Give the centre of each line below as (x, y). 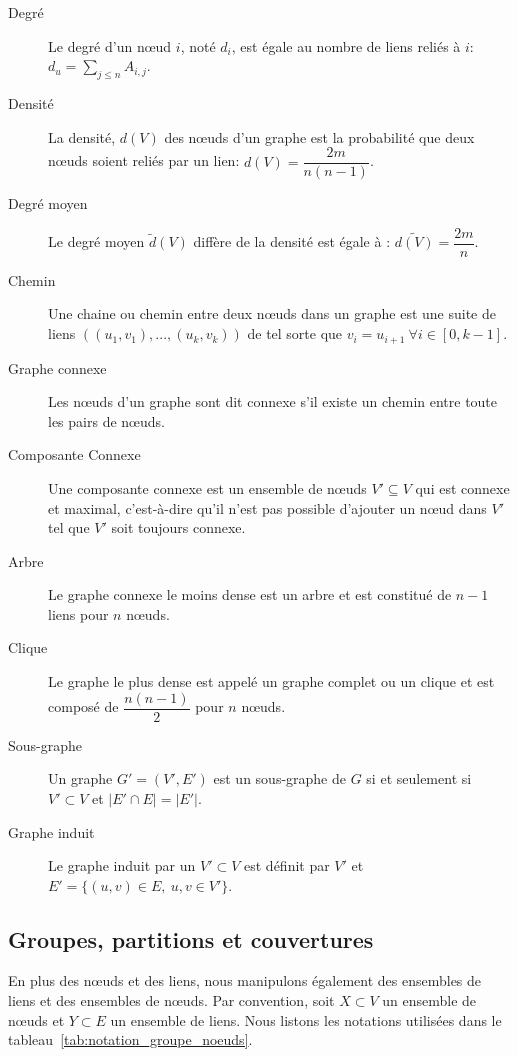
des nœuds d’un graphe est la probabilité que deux (319, 136)
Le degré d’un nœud (110, 45)
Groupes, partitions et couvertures (191, 938)
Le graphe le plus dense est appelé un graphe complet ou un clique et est (271, 681)
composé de (83, 706)
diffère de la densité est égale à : (292, 241)
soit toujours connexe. (178, 527)
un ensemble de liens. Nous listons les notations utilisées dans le (306, 1019)
